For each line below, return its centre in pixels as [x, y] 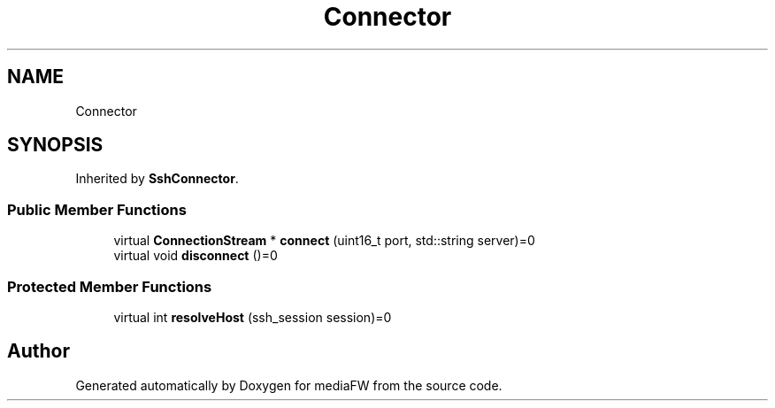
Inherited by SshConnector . [157, 179]
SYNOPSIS [55, 145]
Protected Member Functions [110, 286]
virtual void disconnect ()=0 [196, 256]
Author [38, 351]
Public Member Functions [97, 209]
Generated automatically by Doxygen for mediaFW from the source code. [289, 385]
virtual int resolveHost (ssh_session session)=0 [253, 317]
